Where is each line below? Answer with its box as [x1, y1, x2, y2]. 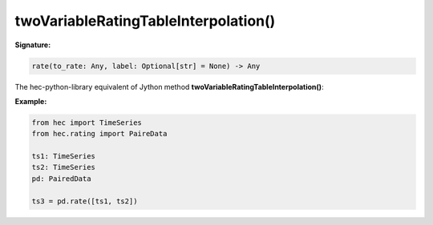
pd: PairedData [31, 174, 91, 183]
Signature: [14, 40, 51, 50]
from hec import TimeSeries [31, 118, 142, 127]
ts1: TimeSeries [31, 152, 96, 161]
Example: [14, 96, 47, 106]
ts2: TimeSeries [31, 163, 96, 172]
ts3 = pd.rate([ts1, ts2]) [31, 196, 138, 206]
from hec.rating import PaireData [31, 129, 168, 139]
